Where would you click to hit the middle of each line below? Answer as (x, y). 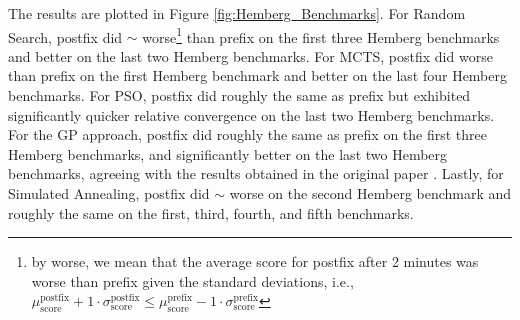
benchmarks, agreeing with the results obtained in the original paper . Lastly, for (256, 173)
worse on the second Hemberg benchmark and (370, 193)
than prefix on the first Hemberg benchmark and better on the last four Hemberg (257, 75)
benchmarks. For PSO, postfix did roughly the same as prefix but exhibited (239, 95)
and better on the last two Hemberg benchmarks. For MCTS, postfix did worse (250, 55)
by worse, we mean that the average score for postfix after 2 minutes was (255, 261)
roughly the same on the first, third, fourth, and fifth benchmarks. (211, 212)
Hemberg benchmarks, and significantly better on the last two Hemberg (228, 153)
